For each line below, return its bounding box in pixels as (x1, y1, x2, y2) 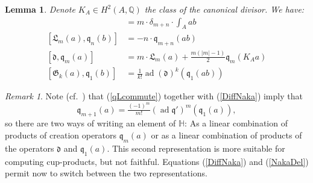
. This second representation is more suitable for (107, 141, 285, 154)
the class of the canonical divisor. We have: (144, 3, 305, 15)
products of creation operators (5, 128, 117, 141)
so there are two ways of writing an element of (5, 117, 176, 129)
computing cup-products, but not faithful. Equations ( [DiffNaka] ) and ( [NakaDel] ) (5, 155, 309, 167)
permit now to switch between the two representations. (5, 167, 207, 179)
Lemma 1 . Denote (5, 3, 75, 15)
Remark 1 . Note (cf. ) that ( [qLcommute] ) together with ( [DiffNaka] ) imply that (5, 90, 303, 102)
